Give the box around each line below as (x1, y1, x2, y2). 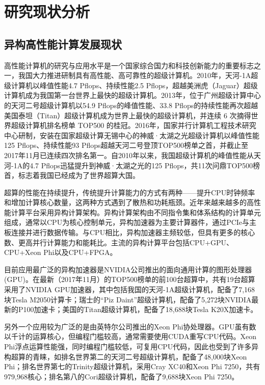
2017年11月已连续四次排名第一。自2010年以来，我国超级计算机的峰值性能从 (4, 149, 254, 160)
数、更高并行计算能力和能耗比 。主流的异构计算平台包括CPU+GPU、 (4, 237, 234, 247)
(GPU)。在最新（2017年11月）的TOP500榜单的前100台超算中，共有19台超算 (4, 274, 255, 285)
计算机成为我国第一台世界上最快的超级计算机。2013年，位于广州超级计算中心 (4, 90, 261, 100)
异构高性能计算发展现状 (4, 36, 122, 52)
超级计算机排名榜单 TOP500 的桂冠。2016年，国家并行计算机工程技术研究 (11, 120, 256, 131)
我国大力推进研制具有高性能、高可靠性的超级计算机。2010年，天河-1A (18, 70, 251, 81)
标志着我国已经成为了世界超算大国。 (18, 170, 140, 181)
